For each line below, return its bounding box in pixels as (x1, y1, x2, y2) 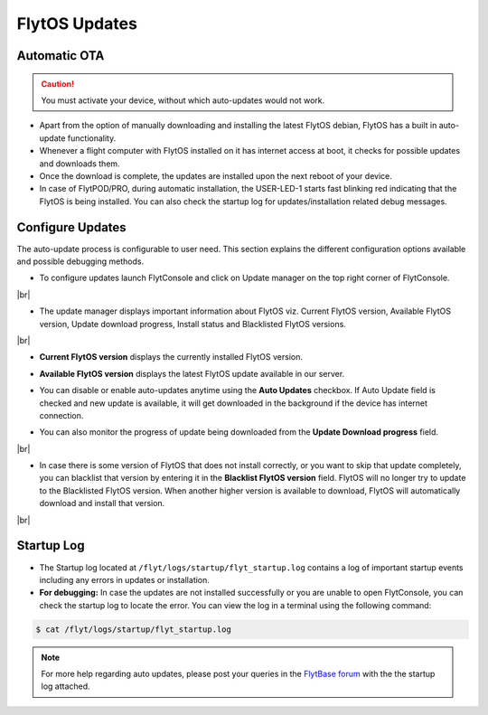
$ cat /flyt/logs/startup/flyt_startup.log (35, 624, 232, 635)
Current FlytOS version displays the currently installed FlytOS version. (39, 352, 303, 362)
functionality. (67, 132, 117, 144)
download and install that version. (39, 498, 165, 509)
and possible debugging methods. (16, 256, 145, 267)
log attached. (41, 681, 90, 691)
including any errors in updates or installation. (39, 574, 210, 585)
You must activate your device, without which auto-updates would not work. (41, 95, 325, 106)
